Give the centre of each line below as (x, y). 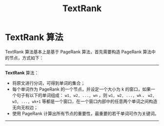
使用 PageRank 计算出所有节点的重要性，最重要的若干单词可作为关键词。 (85, 113)
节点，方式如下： (26, 58)
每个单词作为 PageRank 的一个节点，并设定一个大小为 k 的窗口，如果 (82, 89)
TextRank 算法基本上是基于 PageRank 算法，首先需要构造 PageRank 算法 (78, 52)
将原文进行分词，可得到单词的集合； (49, 83)
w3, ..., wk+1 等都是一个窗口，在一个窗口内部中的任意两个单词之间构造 (85, 101)
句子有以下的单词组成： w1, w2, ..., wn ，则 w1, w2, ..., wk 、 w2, (85, 95)
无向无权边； (25, 107)
